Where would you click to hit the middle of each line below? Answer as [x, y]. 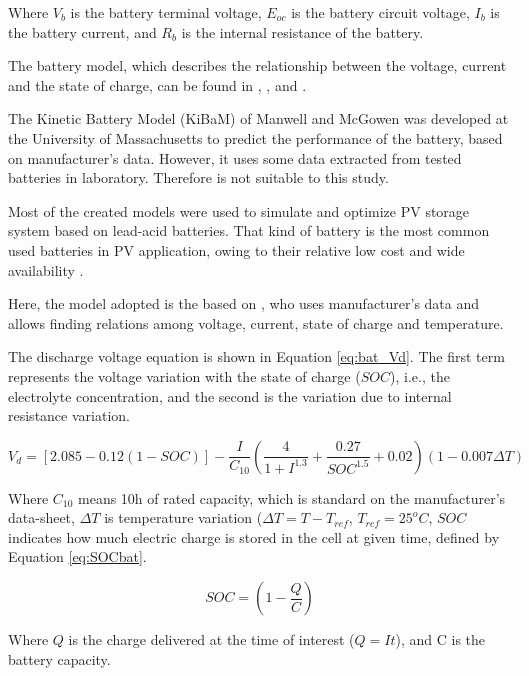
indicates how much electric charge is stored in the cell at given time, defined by [254, 536]
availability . [46, 269]
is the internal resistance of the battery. [302, 31]
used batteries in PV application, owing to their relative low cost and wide [236, 249]
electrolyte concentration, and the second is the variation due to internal [230, 395]
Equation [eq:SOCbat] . [77, 556]
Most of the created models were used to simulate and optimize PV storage [239, 210]
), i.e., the [419, 375]
